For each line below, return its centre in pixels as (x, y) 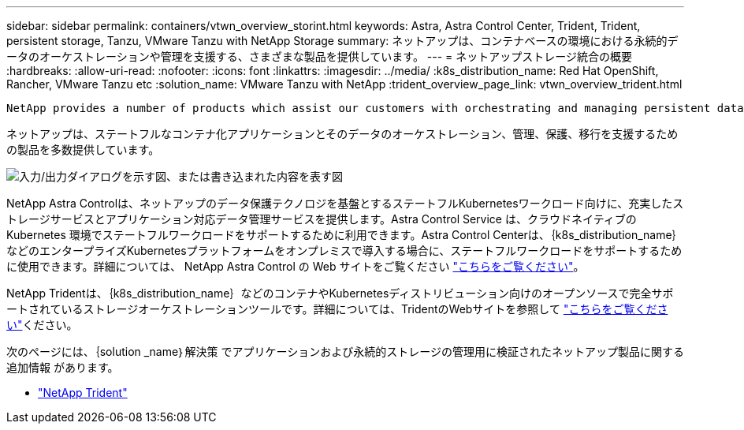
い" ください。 (42, 325)
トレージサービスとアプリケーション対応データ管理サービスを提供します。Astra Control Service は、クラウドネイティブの (322, 219)
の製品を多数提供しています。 (83, 150)
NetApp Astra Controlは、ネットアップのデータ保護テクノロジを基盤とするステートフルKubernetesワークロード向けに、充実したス (345, 203)
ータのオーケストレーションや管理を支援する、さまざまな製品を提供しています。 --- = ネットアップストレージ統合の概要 (320, 56)
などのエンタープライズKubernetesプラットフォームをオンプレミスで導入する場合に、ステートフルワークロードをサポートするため (344, 251)
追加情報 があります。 (63, 367)
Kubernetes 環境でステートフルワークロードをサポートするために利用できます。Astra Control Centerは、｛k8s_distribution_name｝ (345, 235)
